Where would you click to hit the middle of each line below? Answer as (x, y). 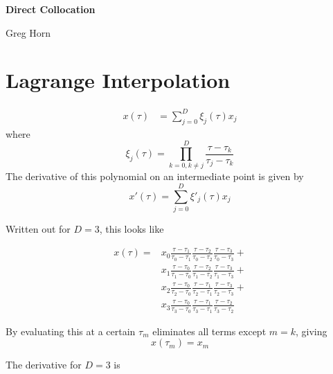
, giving (312, 331)
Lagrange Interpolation (118, 80)
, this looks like (132, 229)
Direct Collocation (51, 9)
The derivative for (44, 365)
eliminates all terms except (209, 331)
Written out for (38, 229)
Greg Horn (28, 32)
